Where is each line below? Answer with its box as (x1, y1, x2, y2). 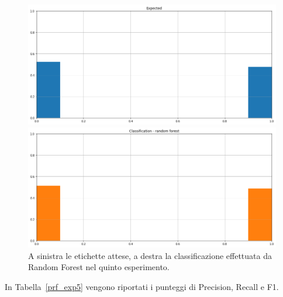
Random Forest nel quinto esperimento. (28, 261, 170, 273)
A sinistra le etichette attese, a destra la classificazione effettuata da (28, 249, 272, 261)
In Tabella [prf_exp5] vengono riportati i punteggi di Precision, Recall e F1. (5, 280, 279, 292)
